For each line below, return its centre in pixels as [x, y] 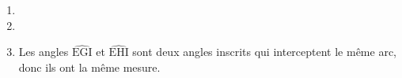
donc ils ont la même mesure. [89, 67]
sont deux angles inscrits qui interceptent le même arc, [265, 52]
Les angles [44, 52]
